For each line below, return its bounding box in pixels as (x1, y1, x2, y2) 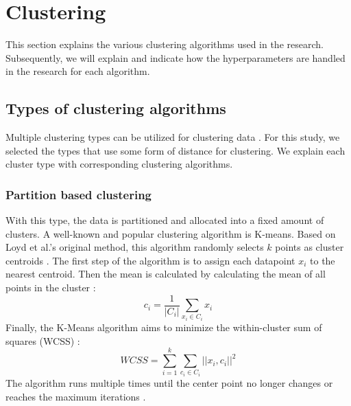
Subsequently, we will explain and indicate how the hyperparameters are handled (5, 50, 346, 65)
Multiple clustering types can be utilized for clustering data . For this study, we (5, 130, 340, 144)
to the (310, 253, 335, 267)
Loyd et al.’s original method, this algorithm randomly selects (5, 240, 264, 254)
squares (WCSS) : (5, 333, 80, 348)
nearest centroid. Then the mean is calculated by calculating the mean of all (5, 267, 326, 281)
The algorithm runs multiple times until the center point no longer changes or (5, 376, 333, 390)
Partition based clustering (5, 185, 152, 203)
